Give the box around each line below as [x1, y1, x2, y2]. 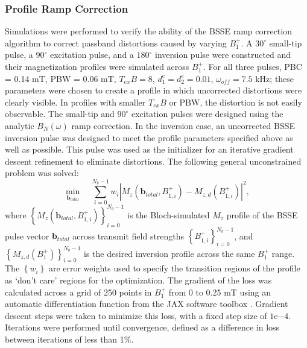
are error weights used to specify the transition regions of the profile [48, 262, 300, 274]
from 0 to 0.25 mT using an [168, 285, 271, 298]
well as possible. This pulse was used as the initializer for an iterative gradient [5, 143, 294, 156]
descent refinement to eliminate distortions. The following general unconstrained [5, 154, 302, 167]
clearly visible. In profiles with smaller [5, 95, 146, 108]
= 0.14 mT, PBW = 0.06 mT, [5, 72, 116, 84]
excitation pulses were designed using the [131, 107, 283, 120]
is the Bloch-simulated [127, 208, 210, 221]
